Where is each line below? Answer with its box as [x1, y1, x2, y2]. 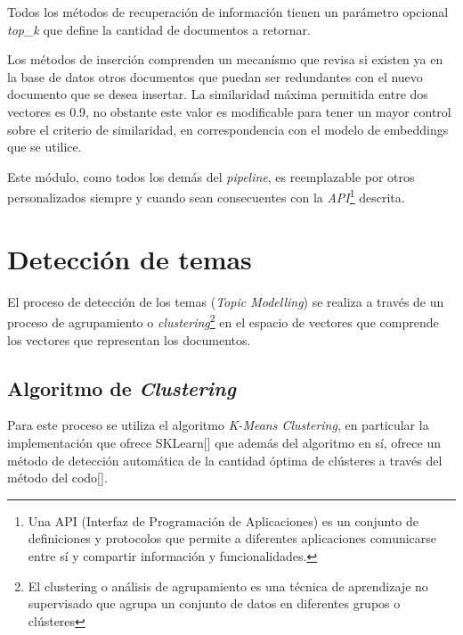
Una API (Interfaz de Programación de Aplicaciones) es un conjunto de [28, 511, 418, 530]
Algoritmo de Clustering [7, 374, 236, 401]
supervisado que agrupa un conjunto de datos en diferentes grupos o [28, 594, 401, 613]
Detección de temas [7, 240, 252, 276]
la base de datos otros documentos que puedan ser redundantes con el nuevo [7, 67, 423, 86]
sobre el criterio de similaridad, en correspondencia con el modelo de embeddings [7, 120, 449, 138]
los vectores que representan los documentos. [7, 330, 251, 349]
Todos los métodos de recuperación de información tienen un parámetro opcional [7, 3, 449, 21]
